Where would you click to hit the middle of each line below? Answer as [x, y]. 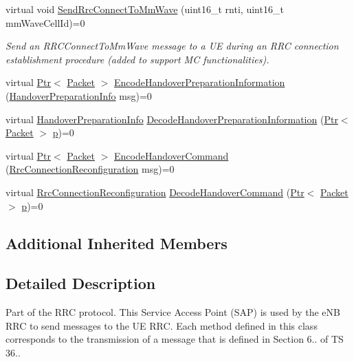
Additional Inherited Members [117, 243]
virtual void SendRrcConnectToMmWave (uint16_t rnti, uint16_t [145, 9]
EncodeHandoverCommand [172, 155]
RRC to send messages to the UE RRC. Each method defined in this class [162, 325]
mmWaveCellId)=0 [45, 22]
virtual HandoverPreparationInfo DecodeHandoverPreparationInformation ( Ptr [172, 119]
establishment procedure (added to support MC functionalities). [137, 59]
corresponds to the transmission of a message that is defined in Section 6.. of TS [175, 339]
